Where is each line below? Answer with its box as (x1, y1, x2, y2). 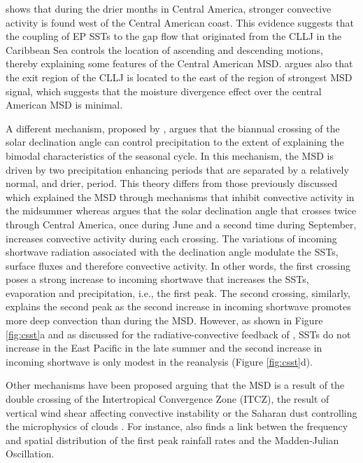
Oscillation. (6, 446, 55, 461)
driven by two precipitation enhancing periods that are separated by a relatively (6, 162, 349, 177)
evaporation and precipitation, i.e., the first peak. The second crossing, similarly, (6, 285, 350, 300)
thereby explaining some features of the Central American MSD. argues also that (6, 56, 353, 71)
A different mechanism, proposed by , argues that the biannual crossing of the (6, 120, 340, 135)
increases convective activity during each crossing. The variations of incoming (6, 230, 337, 245)
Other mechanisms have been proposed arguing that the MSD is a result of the (6, 378, 345, 392)
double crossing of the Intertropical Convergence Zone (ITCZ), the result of (6, 392, 329, 406)
